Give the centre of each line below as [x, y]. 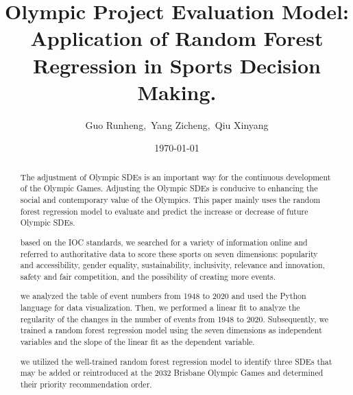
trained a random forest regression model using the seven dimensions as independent [171, 330]
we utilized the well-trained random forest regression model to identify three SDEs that [176, 361]
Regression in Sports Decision [176, 65]
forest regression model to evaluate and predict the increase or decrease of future [164, 211]
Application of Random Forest [177, 38]
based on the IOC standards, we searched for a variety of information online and [164, 242]
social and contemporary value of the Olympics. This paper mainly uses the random [170, 199]
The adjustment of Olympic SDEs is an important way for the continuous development [175, 177]
